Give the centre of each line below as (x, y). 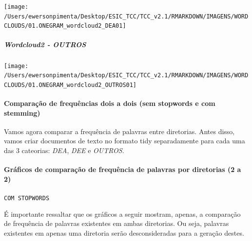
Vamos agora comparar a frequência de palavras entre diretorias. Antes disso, (119, 131)
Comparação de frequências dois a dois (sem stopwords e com (110, 103)
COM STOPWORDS (27, 198)
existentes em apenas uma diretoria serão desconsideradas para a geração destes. (124, 232)
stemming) (22, 112)
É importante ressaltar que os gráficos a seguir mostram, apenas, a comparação (122, 214)
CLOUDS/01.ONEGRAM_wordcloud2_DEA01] (65, 26)
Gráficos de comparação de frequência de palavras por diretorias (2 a (123, 169)
